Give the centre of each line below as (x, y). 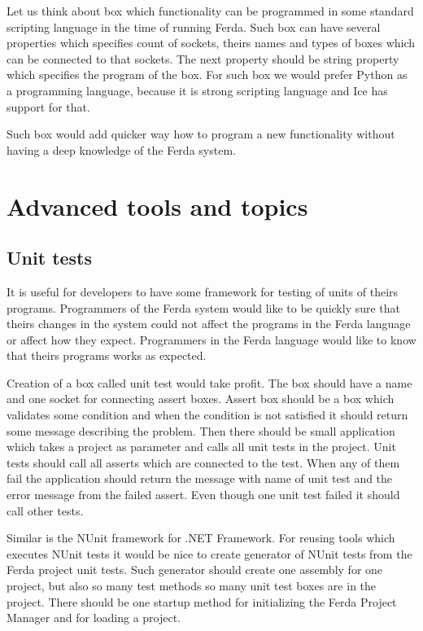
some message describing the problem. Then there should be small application (201, 430)
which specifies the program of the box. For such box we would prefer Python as (207, 74)
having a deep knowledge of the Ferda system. (121, 149)
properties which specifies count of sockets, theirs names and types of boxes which (211, 43)
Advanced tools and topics (157, 206)
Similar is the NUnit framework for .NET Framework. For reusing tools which (201, 538)
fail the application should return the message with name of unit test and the (200, 478)
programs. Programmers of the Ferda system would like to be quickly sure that (204, 307)
